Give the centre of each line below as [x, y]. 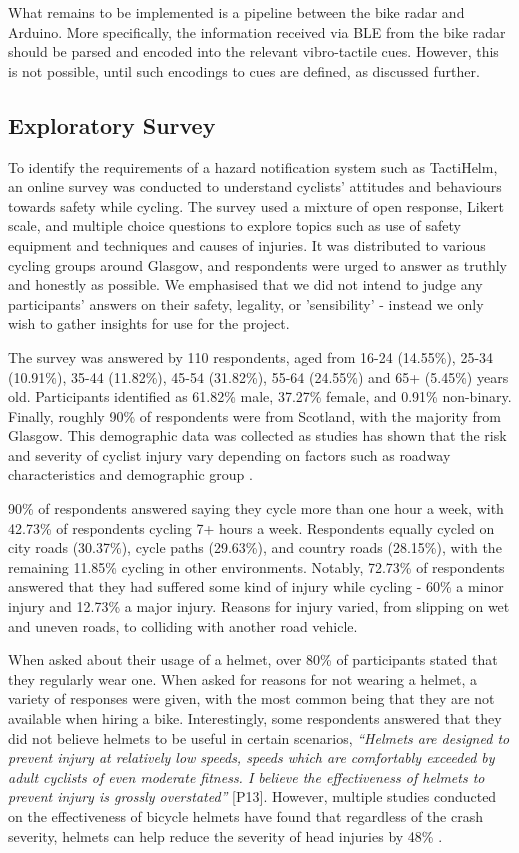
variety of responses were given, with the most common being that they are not [251, 698]
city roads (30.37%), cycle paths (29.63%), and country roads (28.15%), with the [255, 547]
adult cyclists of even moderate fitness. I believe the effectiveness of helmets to [246, 776]
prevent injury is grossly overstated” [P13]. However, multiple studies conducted [252, 796]
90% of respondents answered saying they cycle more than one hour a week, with [256, 508]
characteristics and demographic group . [130, 474]
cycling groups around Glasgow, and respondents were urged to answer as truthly [258, 264]
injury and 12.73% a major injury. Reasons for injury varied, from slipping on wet [259, 606]
